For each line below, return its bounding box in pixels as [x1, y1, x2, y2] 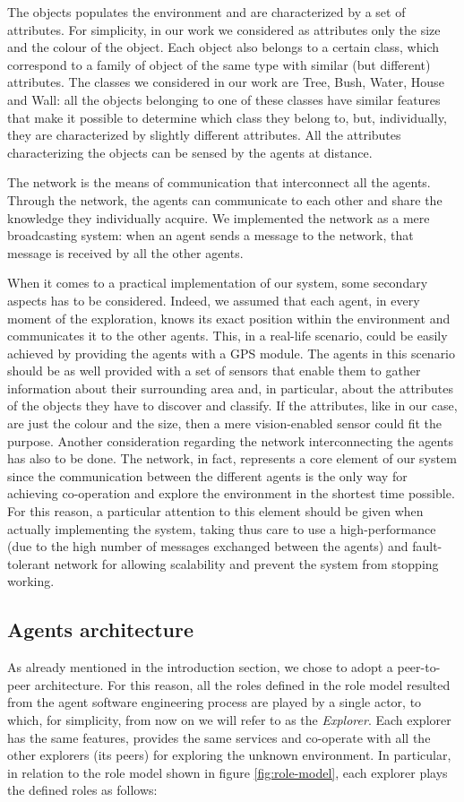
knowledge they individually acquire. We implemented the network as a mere [7, 208, 430, 227]
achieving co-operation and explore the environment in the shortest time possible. [7, 484, 455, 503]
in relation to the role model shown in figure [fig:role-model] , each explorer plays [7, 763, 448, 781]
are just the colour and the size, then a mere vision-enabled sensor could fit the [7, 414, 443, 433]
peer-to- [397, 658, 441, 677]
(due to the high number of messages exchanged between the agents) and [7, 537, 408, 556]
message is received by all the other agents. [7, 243, 244, 262]
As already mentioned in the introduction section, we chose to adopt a [7, 658, 393, 677]
